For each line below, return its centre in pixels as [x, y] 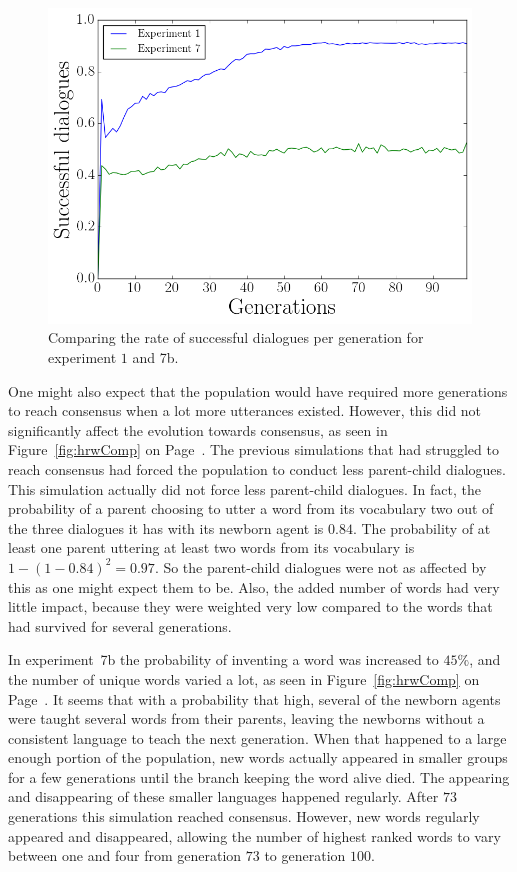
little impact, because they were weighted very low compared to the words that [250, 606]
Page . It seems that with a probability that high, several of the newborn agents [254, 698]
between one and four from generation [125, 855]
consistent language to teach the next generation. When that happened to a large [257, 737]
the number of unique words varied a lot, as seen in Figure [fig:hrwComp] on [244, 678]
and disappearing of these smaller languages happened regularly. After [223, 796]
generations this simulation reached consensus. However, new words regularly [244, 816]
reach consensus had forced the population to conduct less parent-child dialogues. [257, 468]
